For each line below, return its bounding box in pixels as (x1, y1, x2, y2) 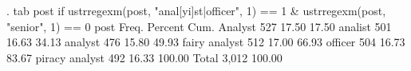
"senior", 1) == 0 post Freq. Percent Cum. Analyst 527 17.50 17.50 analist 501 (6, 18, 392, 34)
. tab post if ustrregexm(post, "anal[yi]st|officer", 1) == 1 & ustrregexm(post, (6, 2, 386, 18)
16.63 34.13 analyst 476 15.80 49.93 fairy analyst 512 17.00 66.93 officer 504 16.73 (6, 34, 405, 50)
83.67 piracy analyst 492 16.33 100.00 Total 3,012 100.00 (6, 49, 283, 65)
